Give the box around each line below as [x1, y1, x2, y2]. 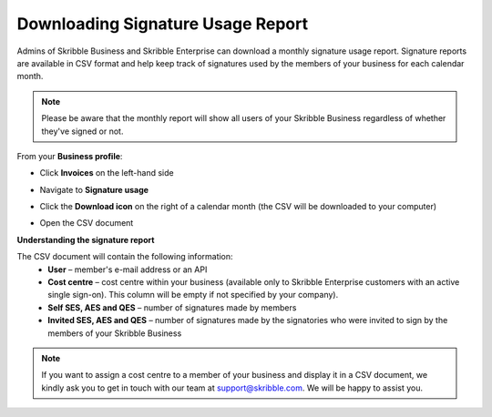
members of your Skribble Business [47, 328, 182, 339]
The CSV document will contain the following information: [16, 251, 233, 262]
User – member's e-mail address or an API [47, 264, 208, 275]
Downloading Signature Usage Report [16, 14, 309, 34]
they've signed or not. [41, 126, 124, 137]
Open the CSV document [39, 218, 134, 229]
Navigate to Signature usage [39, 184, 149, 195]
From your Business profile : [16, 150, 123, 161]
